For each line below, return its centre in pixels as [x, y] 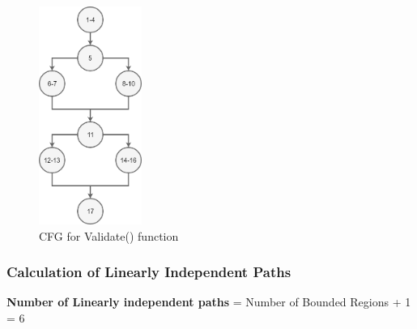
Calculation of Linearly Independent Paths [149, 272]
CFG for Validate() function [109, 235]
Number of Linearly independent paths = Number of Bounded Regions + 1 [209, 302]
